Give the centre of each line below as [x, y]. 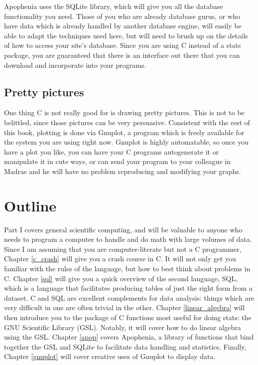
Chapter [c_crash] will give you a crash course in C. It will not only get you [120, 259]
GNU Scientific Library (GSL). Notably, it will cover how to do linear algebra [123, 327]
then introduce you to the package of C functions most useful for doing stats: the [128, 317]
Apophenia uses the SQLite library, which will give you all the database [114, 6]
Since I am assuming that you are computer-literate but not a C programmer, [123, 249]
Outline [30, 205]
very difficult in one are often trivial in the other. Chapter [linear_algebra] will [125, 307]
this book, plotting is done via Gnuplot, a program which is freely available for [124, 132]
